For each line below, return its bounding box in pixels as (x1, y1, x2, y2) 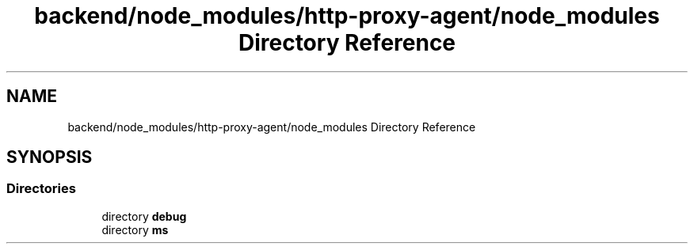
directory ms (101, 222, 169, 237)
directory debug (101, 209, 187, 223)
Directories (6, 180, 76, 197)
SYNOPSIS (6, 147, 93, 168)
